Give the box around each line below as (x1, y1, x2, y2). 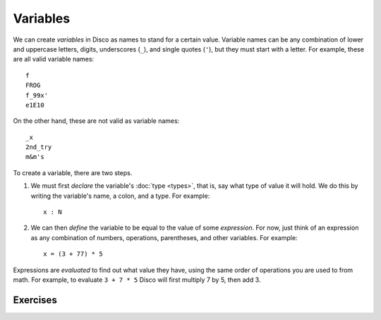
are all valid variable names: (13, 55, 95, 64)
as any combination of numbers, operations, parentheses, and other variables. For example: (30, 233, 298, 242)
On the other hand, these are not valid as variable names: (13, 117, 180, 125)
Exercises (13, 294, 58, 306)
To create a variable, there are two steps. (13, 168, 133, 177)
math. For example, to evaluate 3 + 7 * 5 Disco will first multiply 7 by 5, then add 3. (13, 275, 261, 284)
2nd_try (25, 143, 52, 151)
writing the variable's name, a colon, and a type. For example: (30, 191, 210, 200)
